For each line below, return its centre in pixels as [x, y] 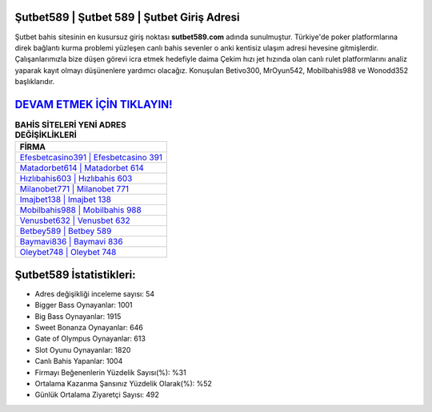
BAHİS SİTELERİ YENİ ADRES [71, 125]
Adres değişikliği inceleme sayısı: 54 [95, 293]
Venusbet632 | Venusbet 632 [75, 220]
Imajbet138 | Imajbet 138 [66, 200]
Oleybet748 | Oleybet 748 [68, 252]
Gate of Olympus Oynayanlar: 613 [90, 339]
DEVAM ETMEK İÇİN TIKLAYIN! [94, 104]
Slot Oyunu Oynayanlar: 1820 [83, 349]
